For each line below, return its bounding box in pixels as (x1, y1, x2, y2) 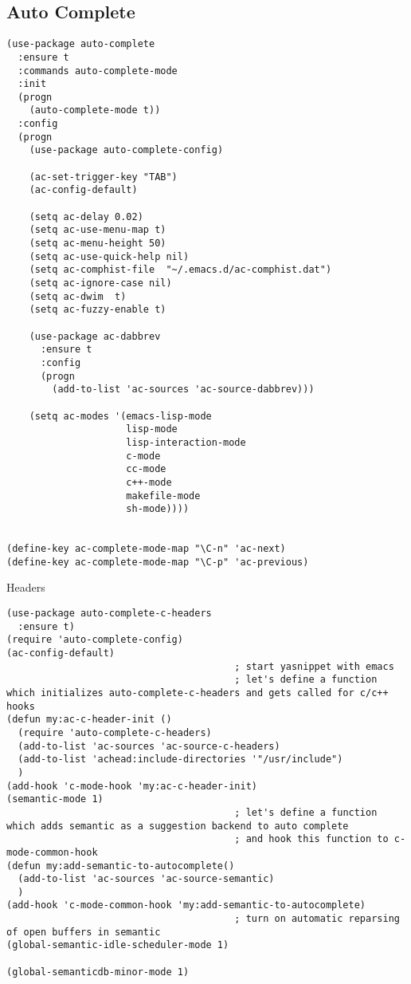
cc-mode (126, 463, 166, 475)
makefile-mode (126, 490, 201, 502)
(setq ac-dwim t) (29, 290, 127, 302)
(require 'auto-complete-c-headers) (18, 726, 212, 738)
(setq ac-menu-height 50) (29, 238, 166, 250)
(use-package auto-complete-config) (29, 144, 224, 156)
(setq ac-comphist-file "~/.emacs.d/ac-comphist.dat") (29, 264, 332, 276)
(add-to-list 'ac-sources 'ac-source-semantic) (18, 873, 275, 885)
